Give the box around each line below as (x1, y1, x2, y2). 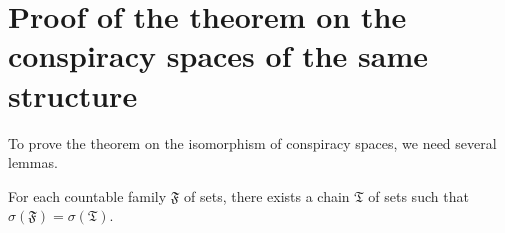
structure (8, 74, 138, 115)
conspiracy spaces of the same (8, 35, 429, 76)
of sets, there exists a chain (184, 185, 350, 206)
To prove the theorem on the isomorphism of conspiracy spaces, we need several (8, 132, 497, 153)
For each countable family (8, 185, 167, 206)
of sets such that (368, 185, 469, 206)
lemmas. (8, 152, 58, 173)
